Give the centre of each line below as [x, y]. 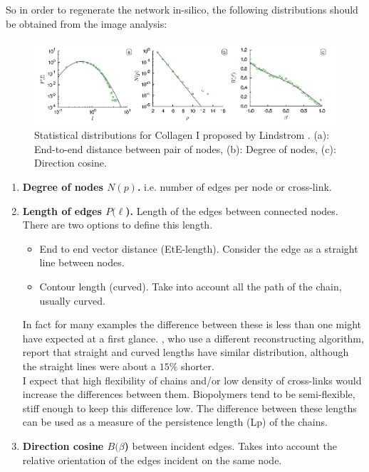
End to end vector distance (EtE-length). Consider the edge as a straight [199, 248]
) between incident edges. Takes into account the [231, 445]
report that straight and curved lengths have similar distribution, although [186, 352]
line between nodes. [82, 262]
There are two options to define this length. [118, 225]
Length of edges [62, 210]
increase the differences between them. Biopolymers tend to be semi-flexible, [189, 394]
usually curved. [72, 300]
